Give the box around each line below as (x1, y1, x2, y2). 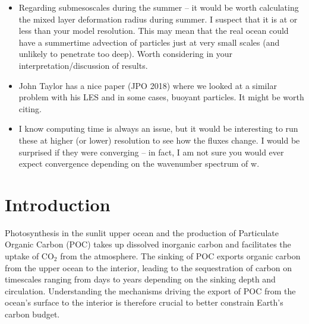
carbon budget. (5, 308, 60, 320)
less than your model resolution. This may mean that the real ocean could (18, 24, 289, 37)
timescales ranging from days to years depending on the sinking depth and (5, 273, 276, 285)
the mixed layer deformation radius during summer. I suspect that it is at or (18, 12, 298, 25)
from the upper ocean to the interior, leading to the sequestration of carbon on (5, 261, 292, 274)
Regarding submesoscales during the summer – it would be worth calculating (18, 1, 299, 13)
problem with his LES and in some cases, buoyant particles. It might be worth (18, 91, 304, 103)
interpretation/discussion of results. (18, 59, 148, 71)
